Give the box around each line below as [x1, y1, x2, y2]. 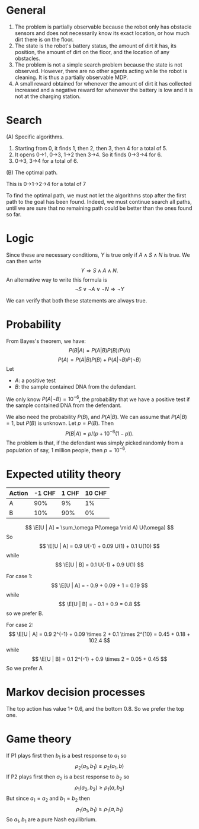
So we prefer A [6, 664, 43, 672]
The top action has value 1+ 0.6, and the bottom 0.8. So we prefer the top [6, 705, 185, 712]
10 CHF [85, 488, 107, 497]
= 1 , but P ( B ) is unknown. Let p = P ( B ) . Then [6, 420, 114, 427]
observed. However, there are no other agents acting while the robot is [14, 67, 188, 74]
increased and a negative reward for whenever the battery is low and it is [14, 86, 193, 93]
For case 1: [6, 572, 33, 579]
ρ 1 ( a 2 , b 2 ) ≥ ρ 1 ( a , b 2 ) [74, 784, 125, 792]
